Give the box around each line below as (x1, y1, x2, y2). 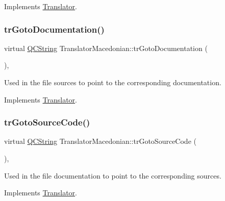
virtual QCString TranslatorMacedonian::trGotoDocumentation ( (4, 42, 208, 53)
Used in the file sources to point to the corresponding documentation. (4, 77, 221, 87)
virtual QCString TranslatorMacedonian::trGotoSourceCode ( (4, 136, 196, 146)
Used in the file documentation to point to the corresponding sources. (4, 170, 221, 181)
